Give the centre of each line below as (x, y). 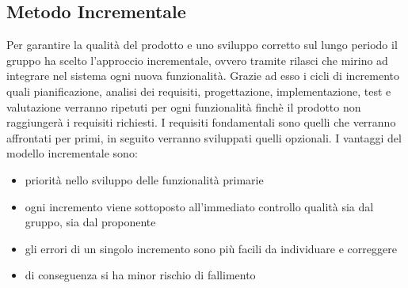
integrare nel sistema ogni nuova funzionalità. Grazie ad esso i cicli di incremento (203, 76)
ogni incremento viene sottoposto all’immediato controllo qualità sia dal (199, 206)
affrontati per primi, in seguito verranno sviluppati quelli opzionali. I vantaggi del (204, 137)
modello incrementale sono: (72, 153)
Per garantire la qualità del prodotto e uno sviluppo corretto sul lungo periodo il (202, 45)
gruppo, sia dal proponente (90, 222)
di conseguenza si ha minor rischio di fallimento (140, 275)
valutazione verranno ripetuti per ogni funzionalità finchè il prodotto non (184, 106)
